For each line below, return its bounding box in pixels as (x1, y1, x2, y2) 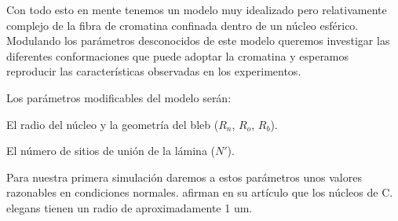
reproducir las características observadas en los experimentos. (6, 63, 301, 79)
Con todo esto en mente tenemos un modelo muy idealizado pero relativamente (6, 2, 387, 17)
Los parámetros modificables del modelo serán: (6, 89, 232, 105)
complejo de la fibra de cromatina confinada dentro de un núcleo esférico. (6, 17, 359, 33)
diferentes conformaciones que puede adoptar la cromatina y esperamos (6, 47, 349, 64)
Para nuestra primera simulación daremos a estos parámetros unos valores (6, 168, 362, 185)
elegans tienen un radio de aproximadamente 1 (6, 199, 231, 215)
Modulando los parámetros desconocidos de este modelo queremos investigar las (6, 32, 390, 49)
